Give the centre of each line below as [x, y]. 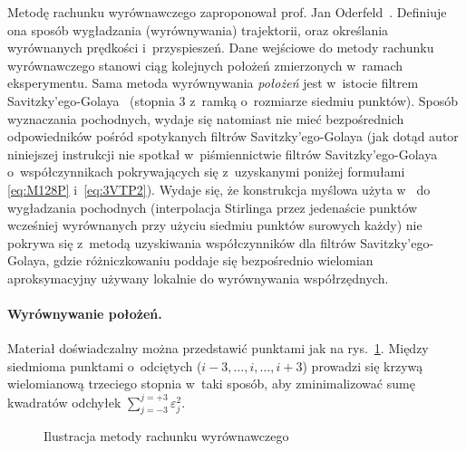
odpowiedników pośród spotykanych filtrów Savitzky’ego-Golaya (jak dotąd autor [233, 136]
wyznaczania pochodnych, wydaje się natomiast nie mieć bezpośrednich [206, 118]
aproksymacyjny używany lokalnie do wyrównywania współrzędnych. [198, 278]
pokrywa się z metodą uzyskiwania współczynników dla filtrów [182, 242]
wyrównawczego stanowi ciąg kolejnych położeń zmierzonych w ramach [205, 65]
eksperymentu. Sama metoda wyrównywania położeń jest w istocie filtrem [213, 83]
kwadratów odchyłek [64, 402]
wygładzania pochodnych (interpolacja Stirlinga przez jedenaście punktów [213, 207]
